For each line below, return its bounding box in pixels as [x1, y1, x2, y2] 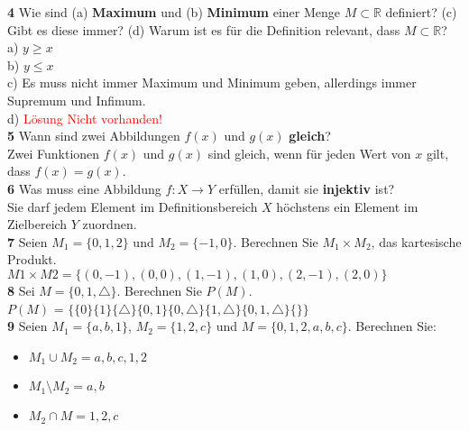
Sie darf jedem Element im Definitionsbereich [7, 197, 258, 215]
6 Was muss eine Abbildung [7, 179, 161, 197]
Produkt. [7, 250, 57, 269]
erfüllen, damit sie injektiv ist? [218, 179, 395, 197]
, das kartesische [371, 232, 462, 251]
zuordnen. [82, 215, 137, 234]
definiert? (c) [385, 3, 457, 21]
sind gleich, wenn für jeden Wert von [207, 143, 411, 162]
